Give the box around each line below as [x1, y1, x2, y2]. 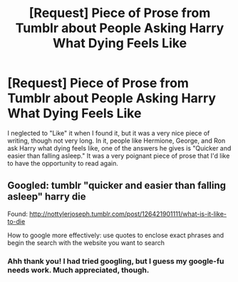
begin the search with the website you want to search [7, 238, 165, 246]
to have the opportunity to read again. [7, 158, 119, 168]
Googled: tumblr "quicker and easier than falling [7, 180, 227, 192]
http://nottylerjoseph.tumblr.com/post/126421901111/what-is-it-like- [29, 210, 227, 218]
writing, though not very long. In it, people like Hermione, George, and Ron [7, 136, 226, 145]
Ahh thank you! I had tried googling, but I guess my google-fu [7, 256, 224, 266]
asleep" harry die [7, 190, 86, 203]
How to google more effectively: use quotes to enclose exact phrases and [7, 231, 224, 239]
